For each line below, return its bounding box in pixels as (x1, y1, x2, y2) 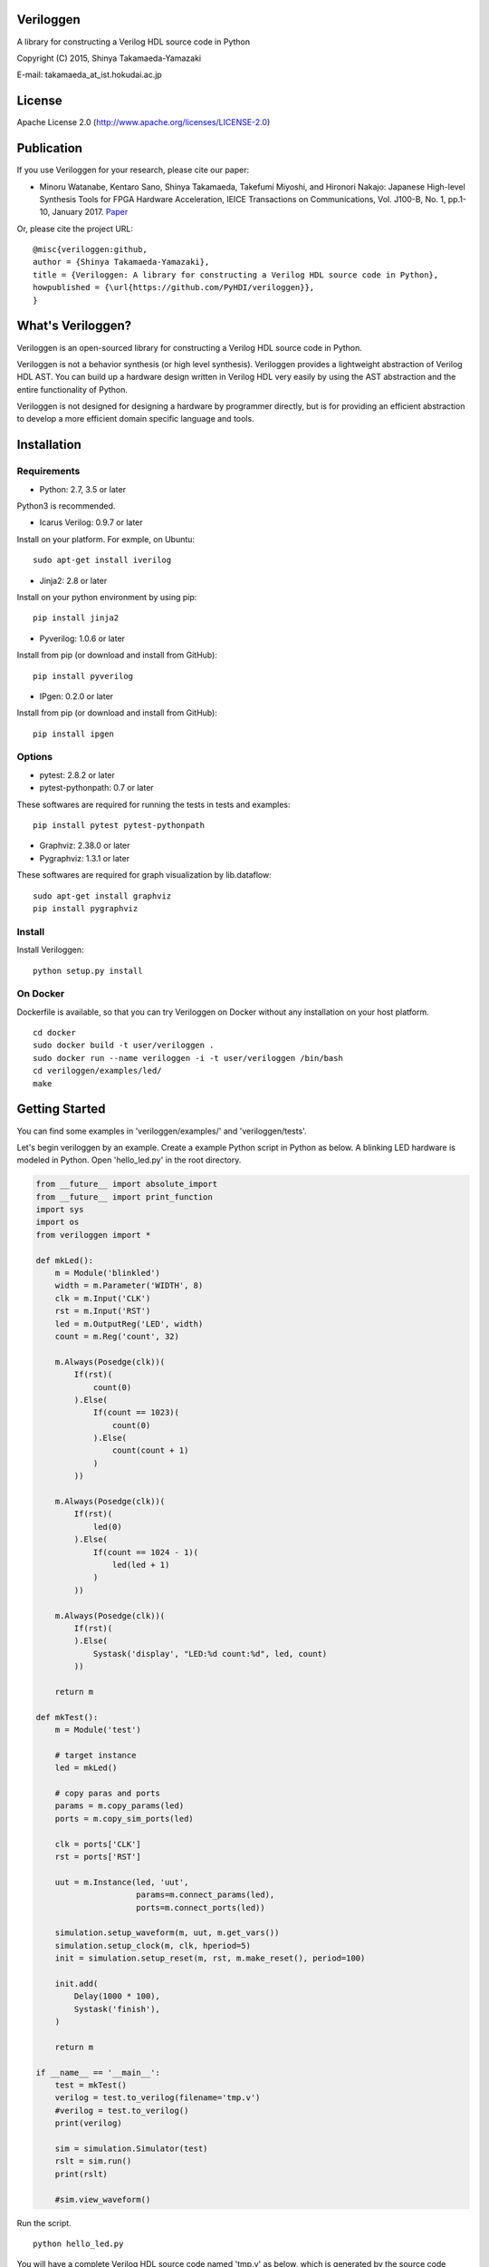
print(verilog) (54, 2118, 122, 2128)
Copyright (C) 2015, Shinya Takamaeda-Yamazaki (16, 53, 202, 63)
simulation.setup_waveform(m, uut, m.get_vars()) (54, 1928, 280, 1938)
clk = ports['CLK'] (54, 1839, 142, 1849)
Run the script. (16, 2217, 72, 2228)
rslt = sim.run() (54, 2156, 132, 2166)
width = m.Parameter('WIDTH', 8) (54, 1280, 204, 1291)
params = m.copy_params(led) (54, 1801, 185, 1811)
